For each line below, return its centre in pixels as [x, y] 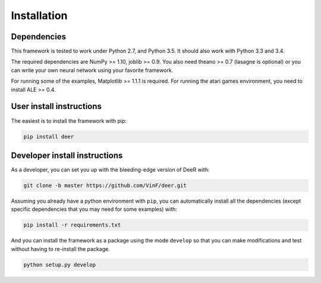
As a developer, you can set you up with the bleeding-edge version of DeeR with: [110, 170]
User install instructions [56, 106]
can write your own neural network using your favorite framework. [92, 70]
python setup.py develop [60, 265]
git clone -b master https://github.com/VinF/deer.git [105, 186]
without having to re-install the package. [60, 249]
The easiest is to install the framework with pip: [69, 121]
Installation [39, 15]
